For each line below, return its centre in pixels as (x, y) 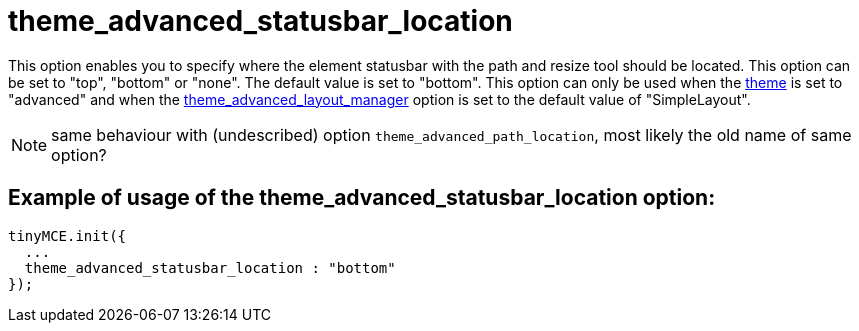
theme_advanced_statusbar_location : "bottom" (210, 267)
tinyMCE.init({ (67, 235)
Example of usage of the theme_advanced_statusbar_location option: (362, 198)
